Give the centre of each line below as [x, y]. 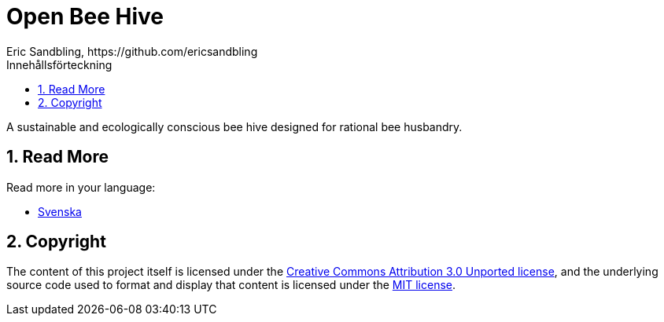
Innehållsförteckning [59, 64]
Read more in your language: [81, 187]
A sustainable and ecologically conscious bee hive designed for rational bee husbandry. [234, 126]
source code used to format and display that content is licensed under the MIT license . [231, 285]
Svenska [60, 211]
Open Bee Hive [85, 16]
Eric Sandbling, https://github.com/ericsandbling [132, 51]
